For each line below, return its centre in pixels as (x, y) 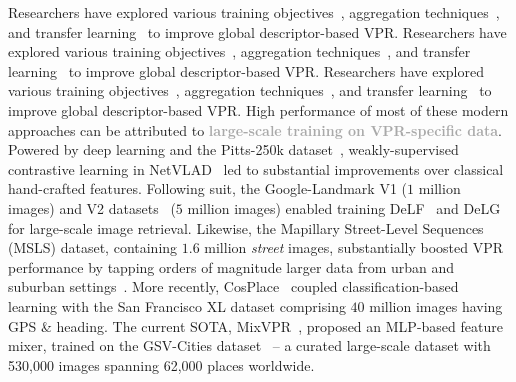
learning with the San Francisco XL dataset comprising (177, 305)
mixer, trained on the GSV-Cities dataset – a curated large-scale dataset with (249, 345)
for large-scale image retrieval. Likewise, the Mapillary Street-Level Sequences (246, 227)
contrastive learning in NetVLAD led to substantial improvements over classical (256, 168)
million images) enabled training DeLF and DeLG (344, 207)
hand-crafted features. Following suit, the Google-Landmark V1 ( (208, 188)
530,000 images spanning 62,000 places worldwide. (161, 364)
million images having (436, 305)
